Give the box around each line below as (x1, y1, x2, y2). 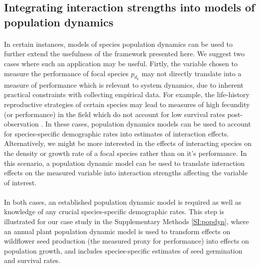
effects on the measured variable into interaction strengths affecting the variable (4, 167, 248, 178)
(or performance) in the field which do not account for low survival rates (4, 109, 225, 119)
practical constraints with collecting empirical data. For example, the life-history (4, 89, 250, 100)
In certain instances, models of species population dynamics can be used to (4, 38, 233, 49)
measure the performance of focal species (4, 68, 129, 78)
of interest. (4, 177, 37, 187)
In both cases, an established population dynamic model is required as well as (4, 196, 242, 207)
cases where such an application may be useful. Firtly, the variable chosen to (4, 58, 238, 68)
